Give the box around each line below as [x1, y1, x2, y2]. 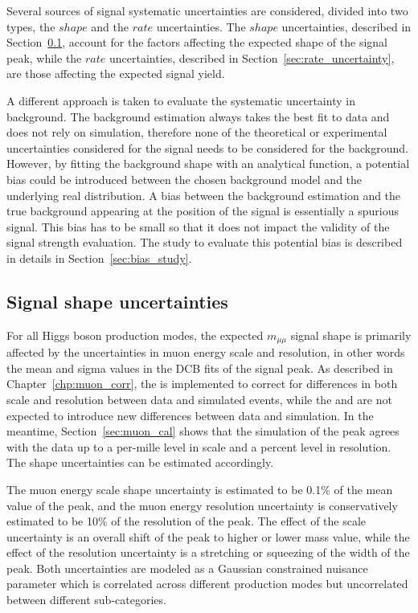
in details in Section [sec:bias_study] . [6, 249, 192, 266]
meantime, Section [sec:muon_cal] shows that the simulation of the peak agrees [6, 423, 400, 439]
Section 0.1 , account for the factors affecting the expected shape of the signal [6, 34, 387, 51]
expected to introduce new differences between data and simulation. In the [6, 407, 374, 423]
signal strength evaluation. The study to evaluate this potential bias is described [6, 234, 403, 251]
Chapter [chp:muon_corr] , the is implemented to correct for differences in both [6, 375, 398, 392]
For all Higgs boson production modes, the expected [6, 326, 264, 343]
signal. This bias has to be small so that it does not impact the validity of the [6, 218, 390, 235]
